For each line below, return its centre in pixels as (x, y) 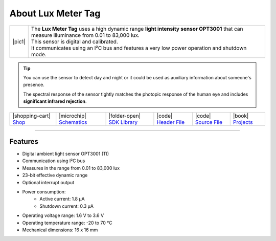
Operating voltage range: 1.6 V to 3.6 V (63, 215)
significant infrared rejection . (55, 101)
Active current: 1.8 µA (62, 199)
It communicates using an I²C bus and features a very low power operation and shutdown (139, 48)
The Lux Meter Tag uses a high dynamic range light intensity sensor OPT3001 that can (137, 29)
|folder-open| (124, 116)
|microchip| (73, 116)
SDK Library (123, 122)
